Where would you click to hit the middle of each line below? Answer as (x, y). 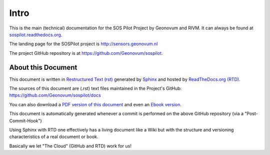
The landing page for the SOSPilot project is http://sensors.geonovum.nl (83, 44)
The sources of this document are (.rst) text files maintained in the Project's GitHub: (95, 88)
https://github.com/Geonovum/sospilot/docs (55, 95)
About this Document (43, 67)
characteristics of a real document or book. (54, 137)
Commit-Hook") (25, 121)
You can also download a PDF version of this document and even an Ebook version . (95, 104)
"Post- (251, 114)
